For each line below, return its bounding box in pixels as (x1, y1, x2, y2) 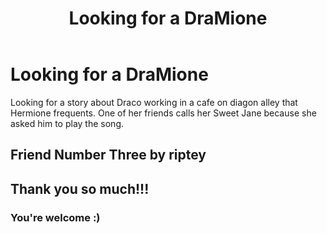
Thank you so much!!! (10, 180, 150, 197)
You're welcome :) (10, 210, 101, 224)
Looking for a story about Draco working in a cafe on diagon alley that (10, 96, 298, 108)
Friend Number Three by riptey (10, 147, 207, 164)
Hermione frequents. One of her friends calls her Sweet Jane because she (10, 107, 317, 119)
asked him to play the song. (10, 117, 124, 129)
